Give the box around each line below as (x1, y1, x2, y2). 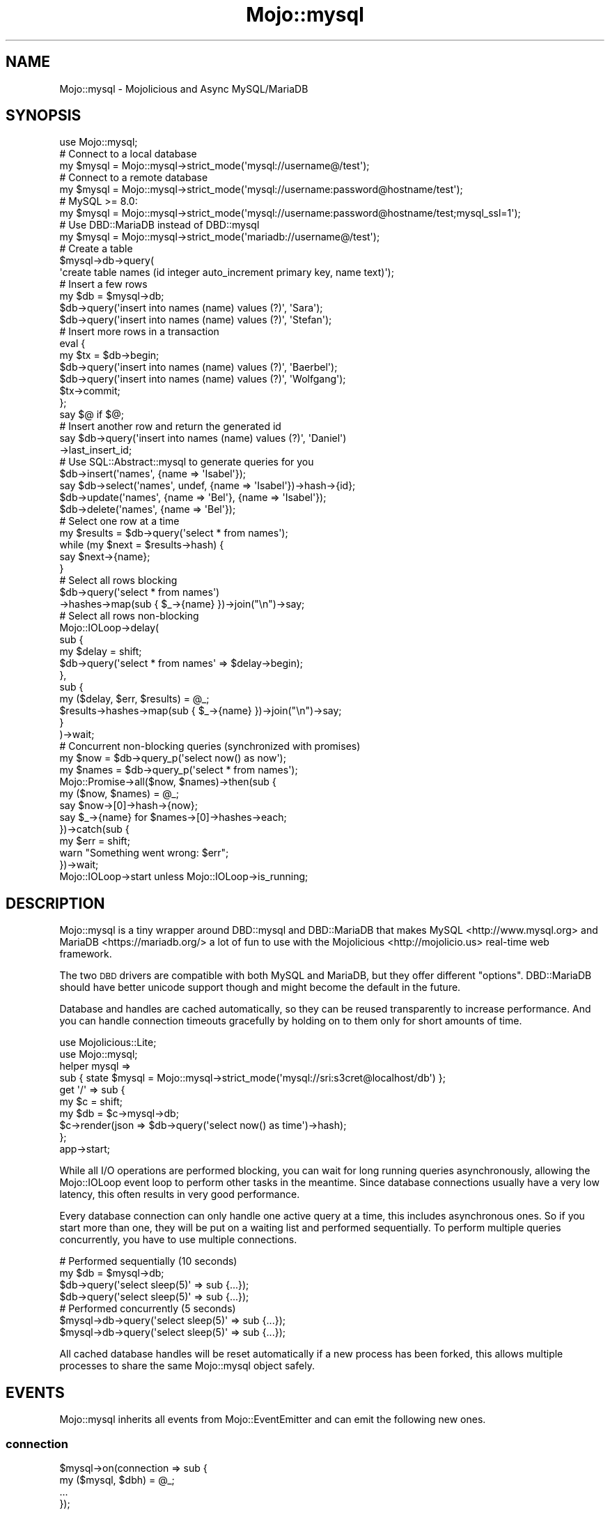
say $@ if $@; (59, 408, 124, 421)
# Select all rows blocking (59, 574, 178, 587)
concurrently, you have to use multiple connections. (59, 1233, 297, 1246)
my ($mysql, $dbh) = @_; (59, 1473, 175, 1486)
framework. (59, 948, 112, 960)
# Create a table (59, 243, 133, 255)
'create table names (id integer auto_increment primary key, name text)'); (59, 266, 394, 279)
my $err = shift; (59, 835, 130, 847)
